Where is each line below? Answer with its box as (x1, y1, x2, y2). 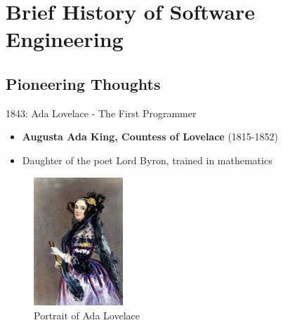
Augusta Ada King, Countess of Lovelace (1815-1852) (22, 129, 278, 144)
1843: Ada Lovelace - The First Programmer (6, 105, 197, 120)
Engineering (6, 25, 124, 53)
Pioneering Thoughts (6, 72, 161, 94)
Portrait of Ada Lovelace (34, 307, 140, 322)
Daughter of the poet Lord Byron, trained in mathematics (22, 152, 272, 167)
